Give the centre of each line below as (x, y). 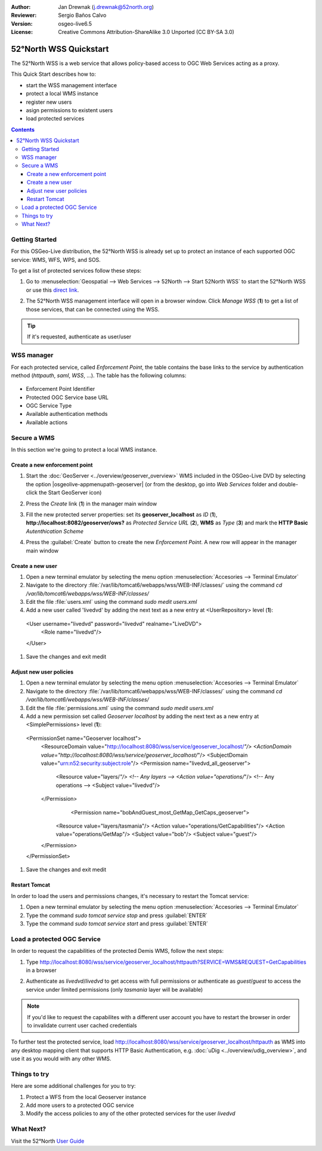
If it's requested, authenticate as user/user (79, 337)
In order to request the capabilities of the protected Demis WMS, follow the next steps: (117, 951)
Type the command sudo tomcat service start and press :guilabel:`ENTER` (117, 924)
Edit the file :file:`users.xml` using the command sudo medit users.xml (112, 602)
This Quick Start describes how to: (54, 74)
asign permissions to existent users (69, 110)
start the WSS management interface (72, 85)
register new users (49, 102)
